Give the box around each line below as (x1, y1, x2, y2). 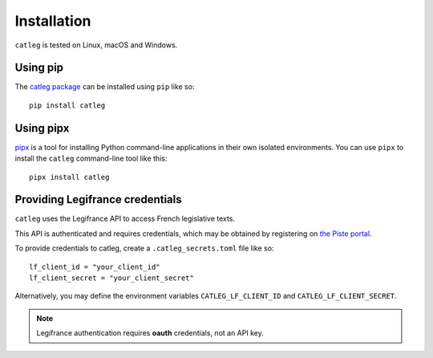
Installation (14, 12, 91, 30)
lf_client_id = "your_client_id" (29, 262, 160, 271)
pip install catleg (29, 100, 106, 110)
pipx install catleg (29, 173, 110, 181)
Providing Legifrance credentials (14, 193, 182, 206)
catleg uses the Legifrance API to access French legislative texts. (14, 214, 236, 224)
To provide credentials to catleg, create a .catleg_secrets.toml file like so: (14, 243, 274, 253)
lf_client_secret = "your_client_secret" (29, 274, 194, 283)
